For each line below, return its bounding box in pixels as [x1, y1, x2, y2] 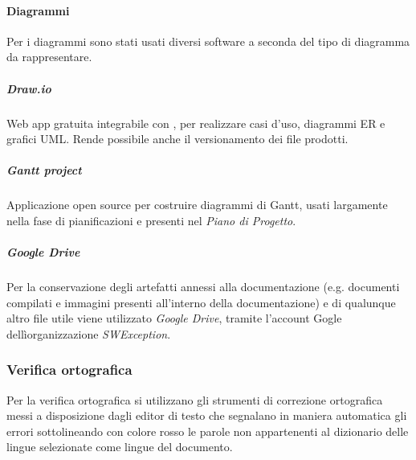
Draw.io [6, 80, 51, 97]
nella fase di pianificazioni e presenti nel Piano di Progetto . [6, 212, 296, 228]
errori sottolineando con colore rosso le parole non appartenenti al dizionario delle [6, 422, 409, 439]
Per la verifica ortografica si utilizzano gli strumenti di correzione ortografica [6, 391, 383, 408]
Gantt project [6, 162, 82, 179]
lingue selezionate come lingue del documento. [6, 438, 233, 455]
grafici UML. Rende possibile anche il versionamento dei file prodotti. [6, 130, 349, 147]
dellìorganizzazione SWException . [6, 325, 171, 342]
